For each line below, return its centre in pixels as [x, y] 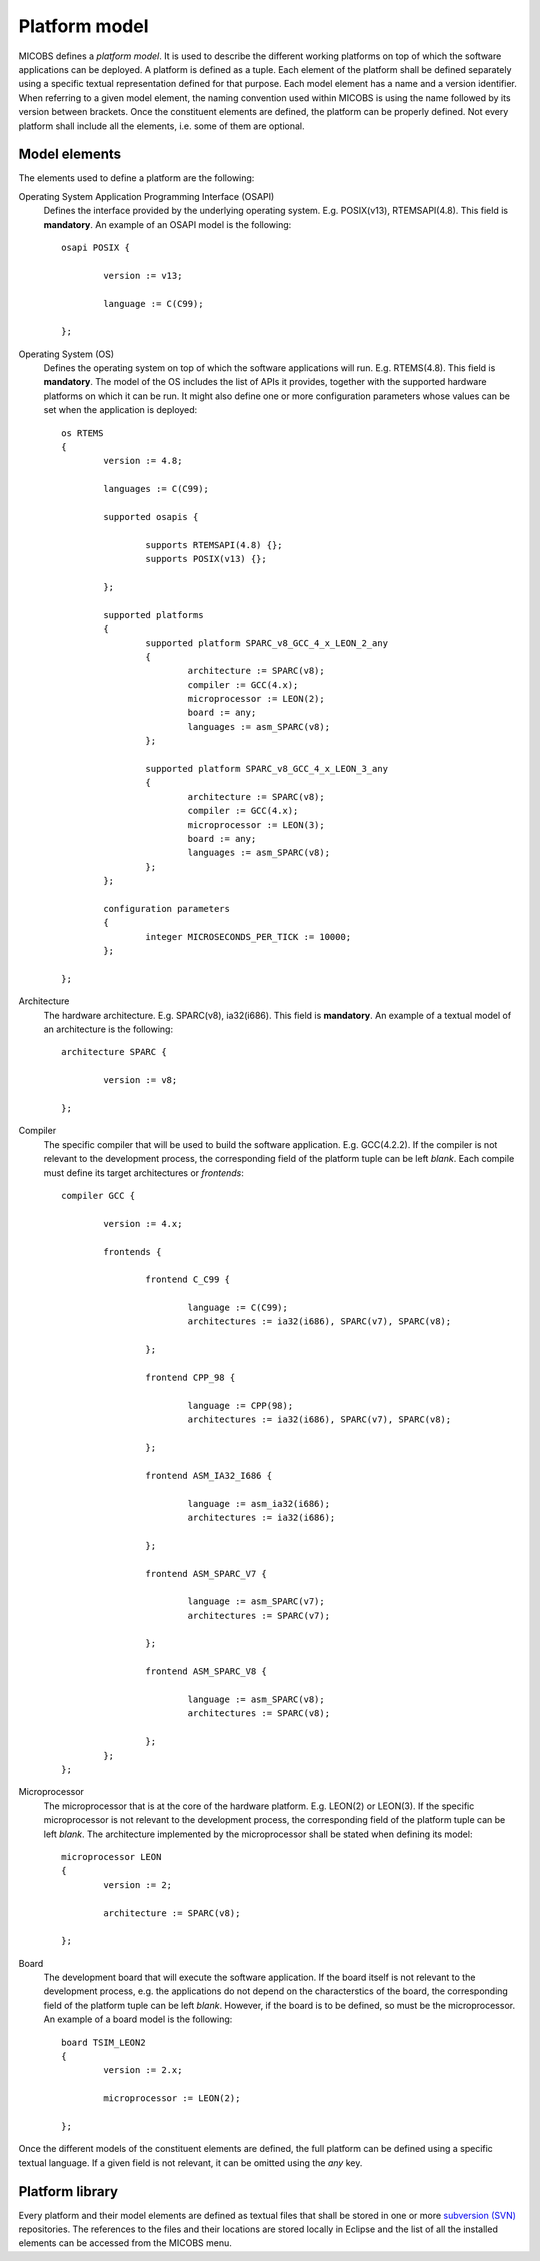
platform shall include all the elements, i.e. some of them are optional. [161, 126]
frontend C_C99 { [187, 1279]
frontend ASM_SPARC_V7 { [206, 1573]
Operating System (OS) [66, 354]
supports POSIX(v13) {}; [206, 559]
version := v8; [140, 1080]
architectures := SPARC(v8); [258, 1713]
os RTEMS [82, 433]
